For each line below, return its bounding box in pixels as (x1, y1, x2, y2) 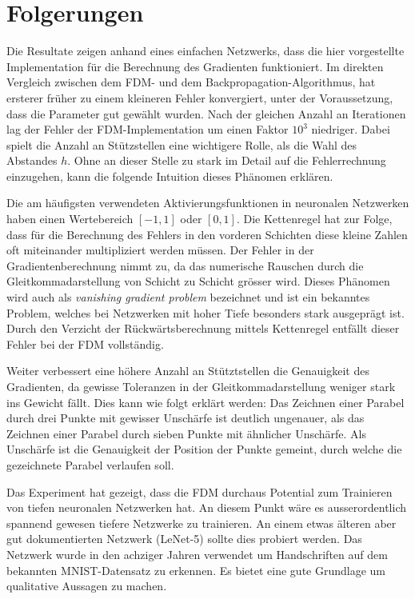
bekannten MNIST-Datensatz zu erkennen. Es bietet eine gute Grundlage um (6, 561, 385, 578)
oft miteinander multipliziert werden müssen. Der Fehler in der (6, 242, 314, 258)
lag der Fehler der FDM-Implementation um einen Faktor (6, 121, 289, 138)
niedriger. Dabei (311, 121, 390, 138)
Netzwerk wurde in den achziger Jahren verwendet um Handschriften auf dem (6, 545, 388, 562)
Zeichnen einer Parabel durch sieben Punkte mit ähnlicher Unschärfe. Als (6, 425, 367, 441)
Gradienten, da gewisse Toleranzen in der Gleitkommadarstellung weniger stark (6, 378, 396, 394)
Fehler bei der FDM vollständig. (6, 335, 164, 352)
